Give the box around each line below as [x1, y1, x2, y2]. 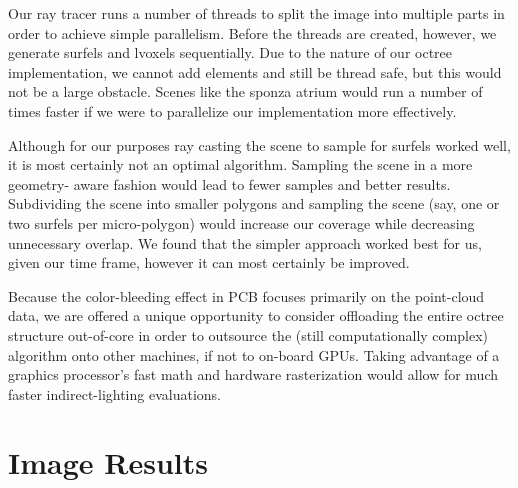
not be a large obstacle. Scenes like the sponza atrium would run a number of [8, 81, 483, 102]
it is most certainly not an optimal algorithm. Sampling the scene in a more [8, 154, 473, 175]
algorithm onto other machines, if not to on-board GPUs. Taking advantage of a [8, 344, 500, 365]
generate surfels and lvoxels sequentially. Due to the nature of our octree [8, 42, 453, 63]
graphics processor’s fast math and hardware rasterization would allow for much [8, 364, 498, 385]
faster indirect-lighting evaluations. [8, 383, 221, 404]
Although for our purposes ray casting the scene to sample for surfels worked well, [8, 134, 511, 155]
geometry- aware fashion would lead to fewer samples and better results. [8, 173, 451, 194]
